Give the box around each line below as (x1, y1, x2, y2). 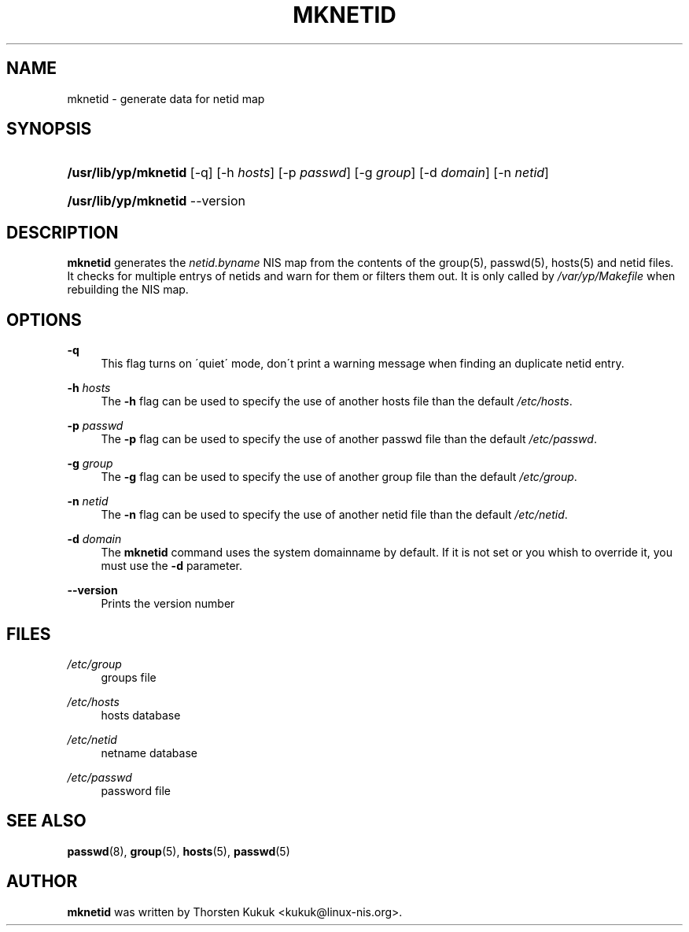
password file (101, 783, 171, 797)
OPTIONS (6, 309, 82, 330)
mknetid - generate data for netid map (67, 91, 265, 105)
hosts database (101, 708, 181, 722)
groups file (101, 670, 157, 684)
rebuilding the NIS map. (67, 283, 189, 297)
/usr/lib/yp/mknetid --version (67, 193, 245, 209)
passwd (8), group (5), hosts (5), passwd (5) (67, 844, 290, 858)
